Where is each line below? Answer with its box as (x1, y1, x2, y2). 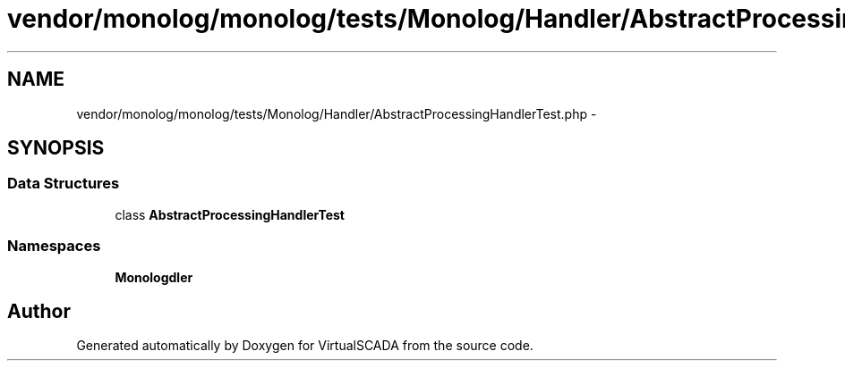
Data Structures (7, 174, 120, 193)
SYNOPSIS (7, 137, 105, 160)
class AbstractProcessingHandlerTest (115, 206, 345, 222)
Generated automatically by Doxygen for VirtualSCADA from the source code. (76, 338, 533, 354)
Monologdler (115, 269, 193, 285)
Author (7, 299, 71, 322)
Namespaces (7, 237, 101, 255)
